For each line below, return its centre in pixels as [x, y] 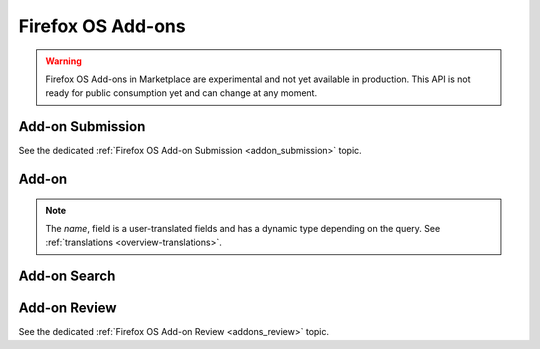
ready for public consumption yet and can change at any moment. [181, 93]
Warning [63, 61]
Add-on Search [67, 276]
